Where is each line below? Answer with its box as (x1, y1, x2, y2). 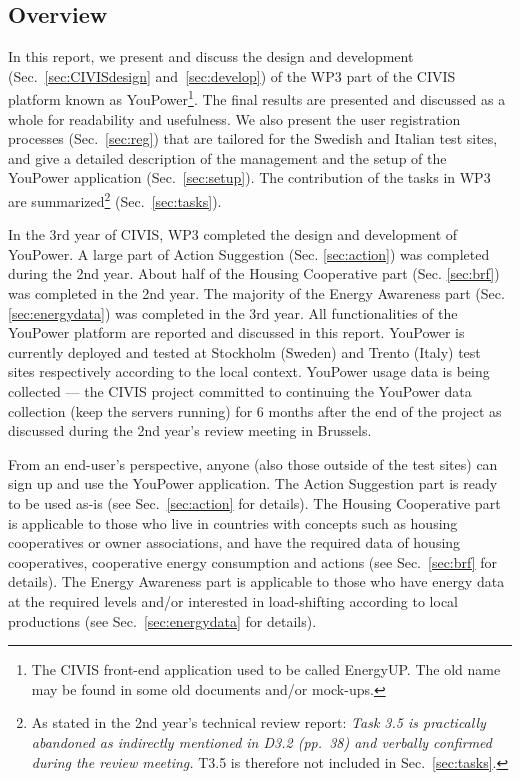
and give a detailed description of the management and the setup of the (8, 147, 447, 168)
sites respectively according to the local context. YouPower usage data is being (8, 361, 490, 382)
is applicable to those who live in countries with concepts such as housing (8, 512, 458, 533)
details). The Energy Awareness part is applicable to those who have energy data (8, 571, 505, 592)
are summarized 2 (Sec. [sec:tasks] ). (8, 188, 222, 211)
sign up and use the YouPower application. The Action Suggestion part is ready (8, 473, 498, 494)
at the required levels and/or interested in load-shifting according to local (8, 590, 459, 611)
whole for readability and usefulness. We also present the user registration (8, 108, 461, 129)
